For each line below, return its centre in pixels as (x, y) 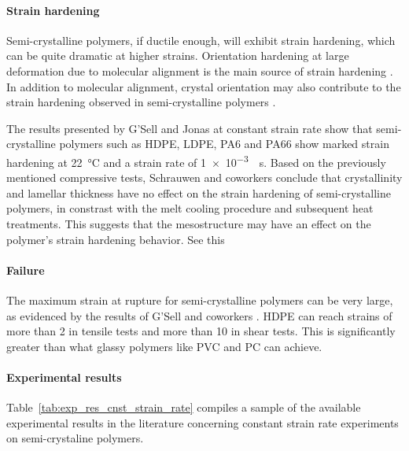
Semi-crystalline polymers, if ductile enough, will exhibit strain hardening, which (201, 40)
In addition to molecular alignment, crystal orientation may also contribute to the (204, 86)
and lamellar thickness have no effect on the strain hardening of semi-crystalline (199, 192)
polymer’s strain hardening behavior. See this (116, 239)
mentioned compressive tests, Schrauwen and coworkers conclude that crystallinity (204, 177)
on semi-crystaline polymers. (75, 438)
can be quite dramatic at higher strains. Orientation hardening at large (178, 55)
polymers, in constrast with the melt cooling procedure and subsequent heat (190, 208)
